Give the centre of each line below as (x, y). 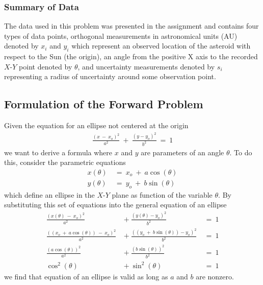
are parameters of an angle (182, 152)
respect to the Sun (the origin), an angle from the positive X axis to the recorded (131, 56)
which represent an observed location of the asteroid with (161, 46)
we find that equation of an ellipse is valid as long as (86, 276)
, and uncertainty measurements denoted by (146, 66)
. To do (241, 152)
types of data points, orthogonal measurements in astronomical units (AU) (121, 35)
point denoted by (46, 66)
